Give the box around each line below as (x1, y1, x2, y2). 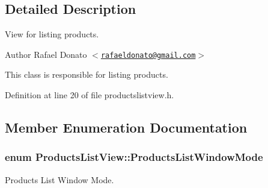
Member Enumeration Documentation (5, 118, 248, 137)
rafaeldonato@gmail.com (100, 51, 196, 60)
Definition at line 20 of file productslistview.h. (5, 89, 174, 101)
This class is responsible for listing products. (5, 68, 168, 81)
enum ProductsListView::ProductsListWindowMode (5, 149, 263, 164)
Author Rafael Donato (5, 48, 87, 60)
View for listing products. (5, 28, 99, 40)
